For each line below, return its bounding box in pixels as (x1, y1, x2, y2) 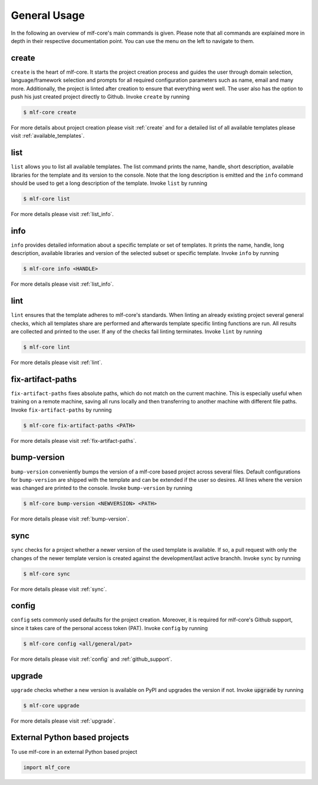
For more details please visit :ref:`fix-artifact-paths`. (11, 437, 137, 444)
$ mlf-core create (23, 109, 77, 115)
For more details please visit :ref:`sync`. (11, 585, 107, 592)
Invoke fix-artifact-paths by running (11, 406, 112, 413)
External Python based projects (11, 733, 130, 743)
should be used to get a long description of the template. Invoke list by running (11, 180, 207, 187)
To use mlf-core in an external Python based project (11, 748, 138, 755)
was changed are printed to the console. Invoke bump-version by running (11, 485, 193, 492)
